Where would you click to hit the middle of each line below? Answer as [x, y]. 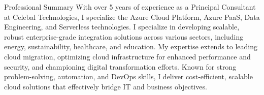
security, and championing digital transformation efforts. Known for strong [120, 66]
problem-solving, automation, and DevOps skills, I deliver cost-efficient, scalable [128, 76]
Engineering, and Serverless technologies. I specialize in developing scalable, [122, 27]
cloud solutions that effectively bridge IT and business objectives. [106, 86]
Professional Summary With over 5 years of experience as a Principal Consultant [130, 7]
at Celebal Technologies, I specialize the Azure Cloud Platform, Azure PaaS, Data [132, 17]
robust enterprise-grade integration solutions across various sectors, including [124, 36]
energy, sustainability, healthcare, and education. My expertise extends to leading [131, 46]
